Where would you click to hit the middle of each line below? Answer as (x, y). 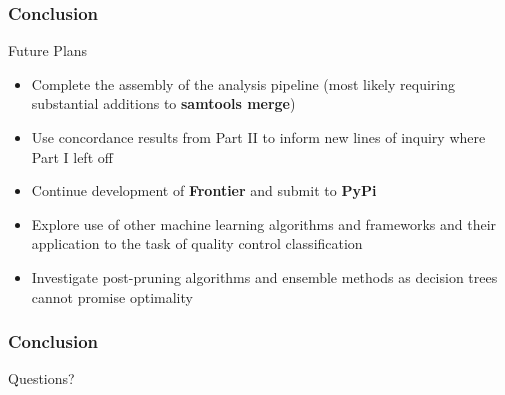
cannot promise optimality (112, 296)
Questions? (41, 378)
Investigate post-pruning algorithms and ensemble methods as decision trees (264, 276)
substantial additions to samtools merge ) (163, 103)
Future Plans (48, 50)
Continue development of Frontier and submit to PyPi (204, 190)
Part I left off (72, 156)
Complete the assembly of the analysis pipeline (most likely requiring (243, 83)
